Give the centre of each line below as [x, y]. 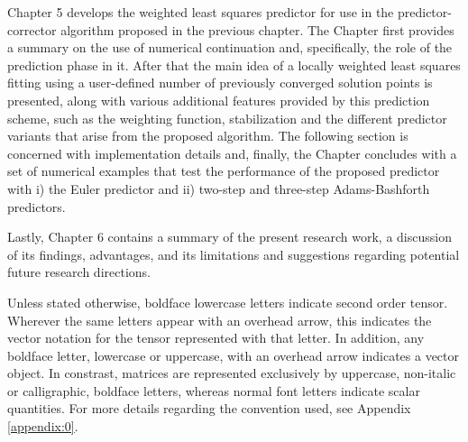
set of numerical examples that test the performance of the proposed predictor [224, 171]
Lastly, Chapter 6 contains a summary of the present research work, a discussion [229, 237]
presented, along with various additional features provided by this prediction [219, 100]
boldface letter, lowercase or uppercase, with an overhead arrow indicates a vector [234, 355]
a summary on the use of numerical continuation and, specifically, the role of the [230, 47]
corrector [32, 29]
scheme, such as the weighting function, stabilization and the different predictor [227, 118]
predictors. [37, 206]
